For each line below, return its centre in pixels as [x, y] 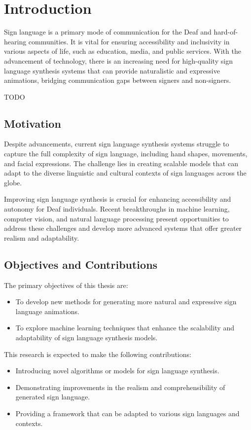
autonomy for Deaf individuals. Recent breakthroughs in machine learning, [117, 209]
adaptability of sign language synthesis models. [87, 337]
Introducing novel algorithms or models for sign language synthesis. [117, 371]
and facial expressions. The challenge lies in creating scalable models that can [121, 163]
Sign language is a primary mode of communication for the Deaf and [108, 32]
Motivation [33, 123]
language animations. [48, 311]
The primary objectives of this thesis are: [66, 285]
